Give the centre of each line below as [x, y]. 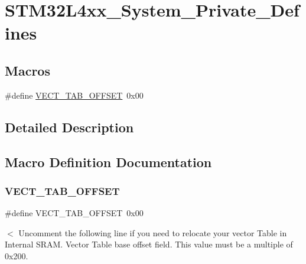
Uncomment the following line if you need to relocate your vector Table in [153, 232]
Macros [27, 70]
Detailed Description [69, 127]
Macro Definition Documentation [108, 162]
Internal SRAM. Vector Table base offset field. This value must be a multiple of [149, 244]
